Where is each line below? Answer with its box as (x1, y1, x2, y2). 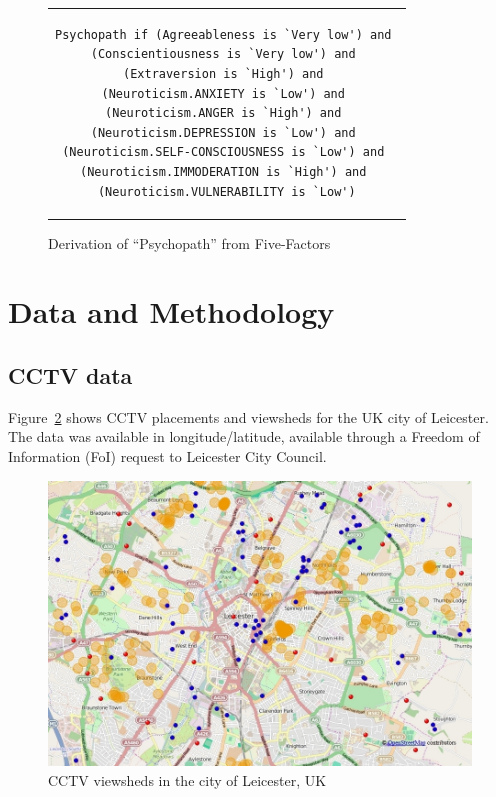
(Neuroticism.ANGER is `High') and (105, 106, 342, 121)
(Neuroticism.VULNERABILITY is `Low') (97, 184, 356, 199)
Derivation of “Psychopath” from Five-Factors (48, 232, 331, 253)
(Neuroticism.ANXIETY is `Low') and (101, 86, 345, 101)
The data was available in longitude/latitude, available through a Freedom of (8, 426, 480, 447)
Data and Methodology (8, 291, 335, 332)
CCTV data (8, 359, 133, 390)
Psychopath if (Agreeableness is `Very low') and (55, 27, 392, 42)
